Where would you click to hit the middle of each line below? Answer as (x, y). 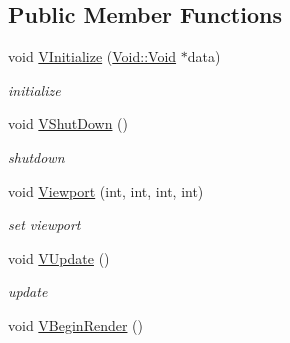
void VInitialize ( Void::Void (92, 56)
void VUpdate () (59, 257)
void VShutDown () (68, 123)
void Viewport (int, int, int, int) (106, 190)
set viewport (44, 224)
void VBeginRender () (76, 324)
